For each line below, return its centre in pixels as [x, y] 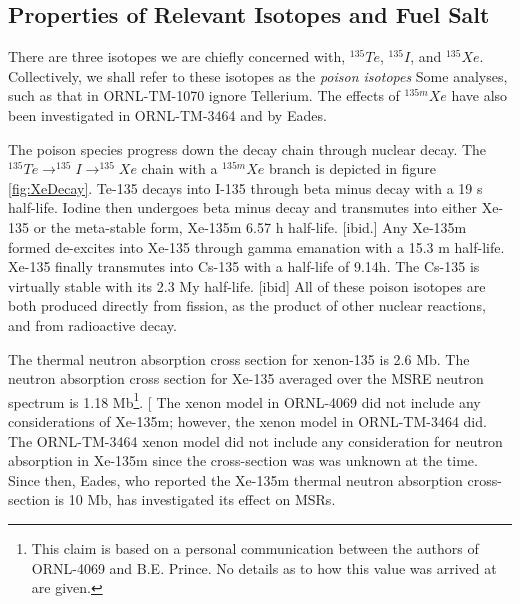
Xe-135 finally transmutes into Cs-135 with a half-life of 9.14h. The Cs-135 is [244, 266]
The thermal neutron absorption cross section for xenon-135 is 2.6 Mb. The [239, 358]
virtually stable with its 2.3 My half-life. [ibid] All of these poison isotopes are [247, 285]
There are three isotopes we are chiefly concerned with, [177, 56]
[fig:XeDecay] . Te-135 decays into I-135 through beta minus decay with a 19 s [245, 187]
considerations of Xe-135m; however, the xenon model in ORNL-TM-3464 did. [247, 420]
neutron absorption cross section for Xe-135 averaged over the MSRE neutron [246, 378]
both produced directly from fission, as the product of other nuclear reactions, [247, 305]
